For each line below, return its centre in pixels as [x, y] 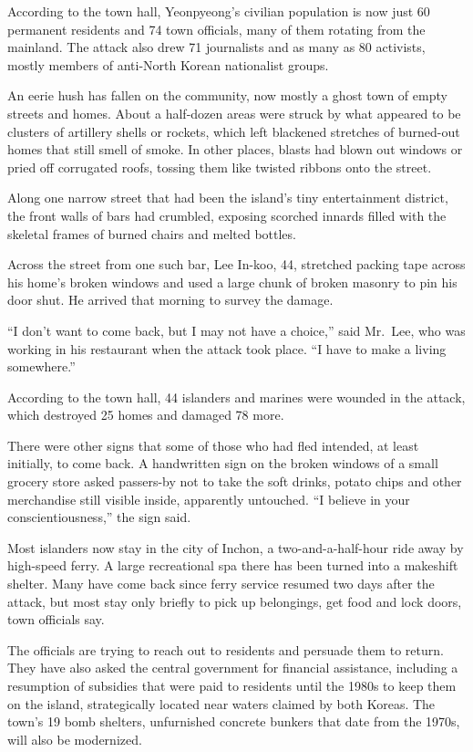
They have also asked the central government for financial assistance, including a [233, 668]
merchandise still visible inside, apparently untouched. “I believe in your [209, 499]
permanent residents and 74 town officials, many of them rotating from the [216, 29]
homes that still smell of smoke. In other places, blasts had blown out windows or [235, 149]
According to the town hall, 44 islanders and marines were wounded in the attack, [236, 397]
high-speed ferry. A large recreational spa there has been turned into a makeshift [233, 565]
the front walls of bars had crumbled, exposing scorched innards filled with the [227, 215]
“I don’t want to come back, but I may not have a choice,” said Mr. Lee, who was [236, 330]
